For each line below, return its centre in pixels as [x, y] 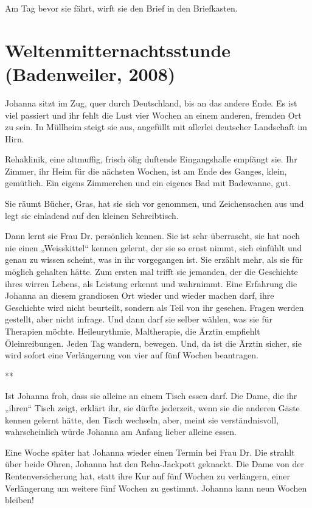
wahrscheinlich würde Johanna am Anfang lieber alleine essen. [121, 432]
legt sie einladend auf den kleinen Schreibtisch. [92, 215]
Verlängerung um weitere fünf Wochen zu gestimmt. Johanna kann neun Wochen [156, 488]
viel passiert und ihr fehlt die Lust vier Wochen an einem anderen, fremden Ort [153, 115]
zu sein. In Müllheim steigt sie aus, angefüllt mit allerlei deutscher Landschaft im [156, 127]
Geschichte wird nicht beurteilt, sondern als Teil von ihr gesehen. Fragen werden [154, 307]
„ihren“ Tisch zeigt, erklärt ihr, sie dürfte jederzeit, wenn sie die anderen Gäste [152, 407]
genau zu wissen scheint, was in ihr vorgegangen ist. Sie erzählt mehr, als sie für [154, 259]
